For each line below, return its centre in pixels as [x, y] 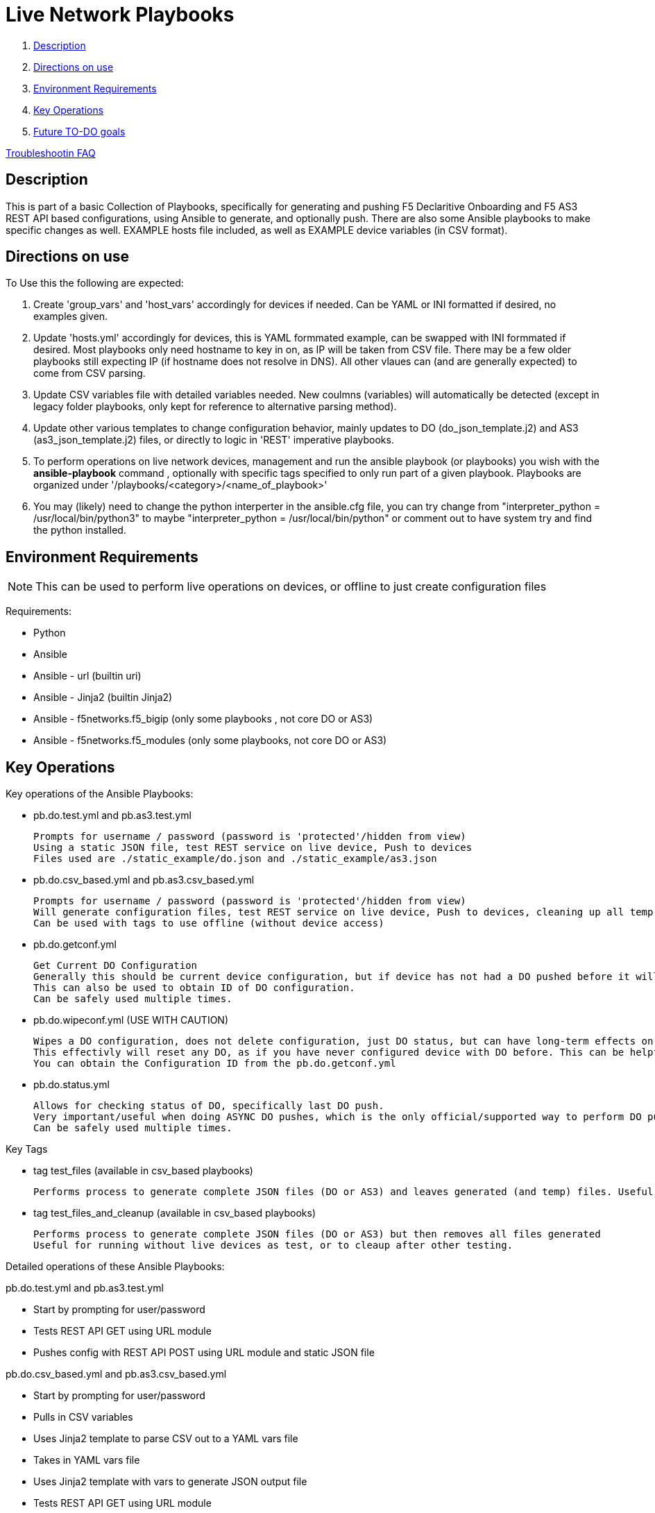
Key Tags [27, 1149]
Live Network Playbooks [120, 15]
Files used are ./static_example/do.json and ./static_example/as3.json [235, 859]
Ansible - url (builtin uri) [87, 676]
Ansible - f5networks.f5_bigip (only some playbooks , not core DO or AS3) [203, 719]
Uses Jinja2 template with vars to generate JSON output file [170, 1482]
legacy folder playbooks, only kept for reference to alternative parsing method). [215, 407]
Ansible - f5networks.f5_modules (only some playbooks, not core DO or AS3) [210, 741]
